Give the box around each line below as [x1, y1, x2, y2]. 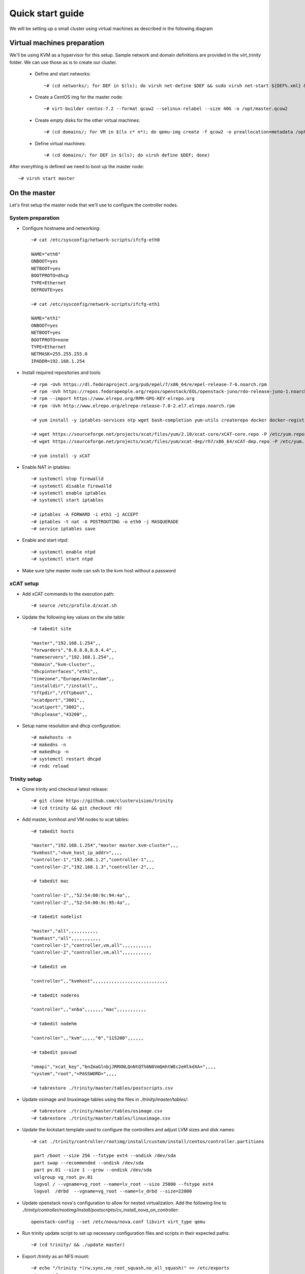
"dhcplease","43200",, [31, 711, 88, 717]
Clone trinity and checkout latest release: [22, 786, 108, 792]
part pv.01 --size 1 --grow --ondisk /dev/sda [34, 1167, 152, 1173]
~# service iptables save [31, 526, 96, 532]
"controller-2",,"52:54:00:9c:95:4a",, [31, 899, 131, 906]
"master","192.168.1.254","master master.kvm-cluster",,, [31, 842, 179, 848]
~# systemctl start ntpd [31, 556, 93, 562]
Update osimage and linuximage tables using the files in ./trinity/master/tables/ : [22, 1096, 189, 1103]
